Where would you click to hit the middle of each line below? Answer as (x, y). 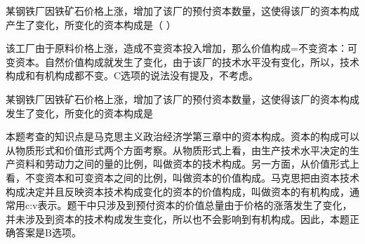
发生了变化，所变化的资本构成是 (79, 113)
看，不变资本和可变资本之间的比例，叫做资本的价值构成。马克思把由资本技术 (182, 177)
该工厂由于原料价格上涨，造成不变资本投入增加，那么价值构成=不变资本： (177, 48)
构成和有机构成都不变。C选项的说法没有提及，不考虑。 (132, 75)
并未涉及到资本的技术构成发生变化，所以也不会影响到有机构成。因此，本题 (178, 218)
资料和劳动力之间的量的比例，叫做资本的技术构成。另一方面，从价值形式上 (187, 164)
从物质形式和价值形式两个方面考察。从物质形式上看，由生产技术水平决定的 (178, 150)
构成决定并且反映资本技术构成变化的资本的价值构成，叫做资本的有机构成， (178, 191)
